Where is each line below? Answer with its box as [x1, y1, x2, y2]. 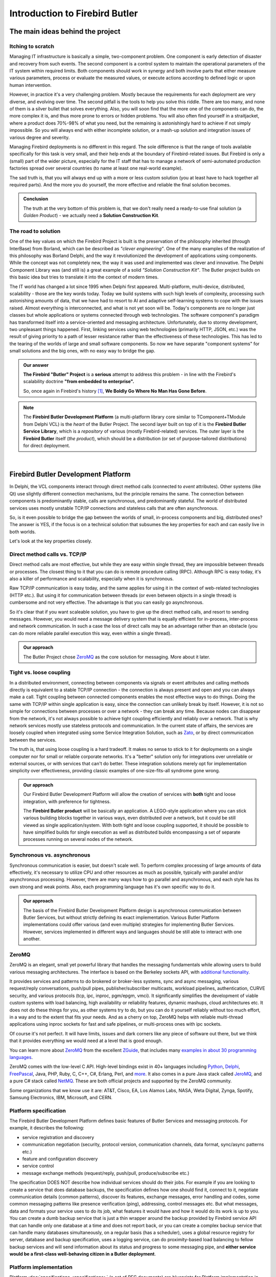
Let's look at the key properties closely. [9, 538, 93, 544]
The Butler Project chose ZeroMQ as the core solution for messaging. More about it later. [23, 654, 211, 660]
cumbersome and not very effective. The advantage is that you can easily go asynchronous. [9, 599, 204, 605]
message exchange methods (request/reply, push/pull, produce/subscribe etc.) [22, 1170, 190, 1176]
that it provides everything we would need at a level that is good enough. [9, 1037, 163, 1044]
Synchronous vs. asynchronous [9, 852, 90, 859]
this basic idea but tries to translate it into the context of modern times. [9, 274, 159, 280]
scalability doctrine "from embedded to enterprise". [23, 379, 135, 385]
